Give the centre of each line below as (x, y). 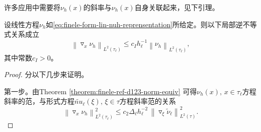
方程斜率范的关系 (148, 101)
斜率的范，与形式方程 (39, 101)
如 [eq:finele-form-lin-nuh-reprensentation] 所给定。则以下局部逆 (144, 24)
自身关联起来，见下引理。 (177, 7)
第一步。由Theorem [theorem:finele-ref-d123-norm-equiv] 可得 (101, 91)
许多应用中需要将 (32, 7)
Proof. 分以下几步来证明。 (46, 74)
